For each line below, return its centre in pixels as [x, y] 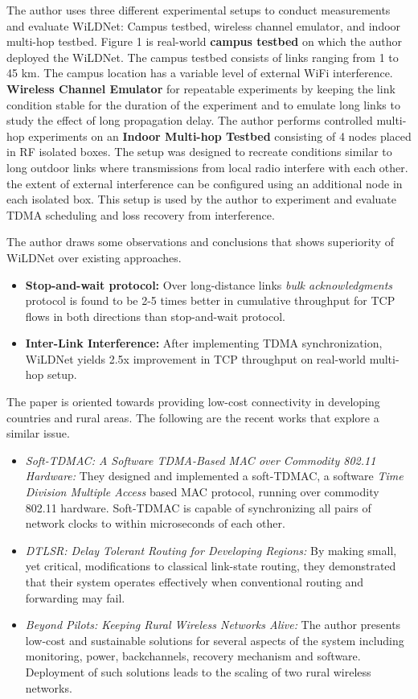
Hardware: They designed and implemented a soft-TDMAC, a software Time [214, 476]
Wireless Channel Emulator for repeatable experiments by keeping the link [201, 88]
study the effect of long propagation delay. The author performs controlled [190, 120]
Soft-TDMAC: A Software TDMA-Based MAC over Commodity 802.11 [201, 460]
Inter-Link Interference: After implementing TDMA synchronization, [204, 343]
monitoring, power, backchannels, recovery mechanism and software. [193, 656]
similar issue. [38, 433]
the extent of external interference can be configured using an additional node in [205, 183]
